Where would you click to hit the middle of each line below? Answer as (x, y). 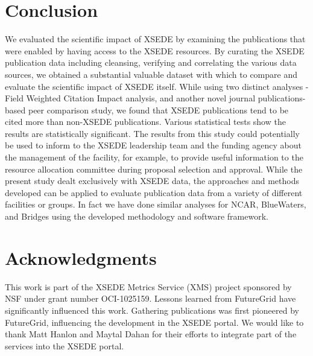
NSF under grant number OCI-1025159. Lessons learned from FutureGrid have (150, 298)
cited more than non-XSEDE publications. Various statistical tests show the (145, 122)
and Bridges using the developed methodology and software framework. (137, 216)
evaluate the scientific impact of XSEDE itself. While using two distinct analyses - (157, 86)
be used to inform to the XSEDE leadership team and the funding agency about (153, 145)
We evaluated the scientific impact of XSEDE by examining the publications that (155, 39)
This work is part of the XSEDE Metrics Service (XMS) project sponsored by (148, 286)
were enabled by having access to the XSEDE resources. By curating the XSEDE (155, 50)
